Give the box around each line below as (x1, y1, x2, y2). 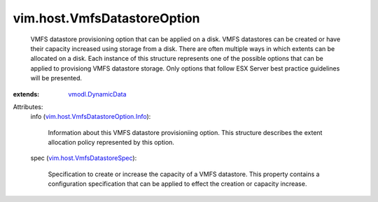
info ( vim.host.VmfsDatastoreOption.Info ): (30, 113, 151, 121)
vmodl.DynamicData (68, 89, 127, 98)
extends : (13, 89, 40, 98)
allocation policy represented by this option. (48, 138, 175, 147)
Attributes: (13, 102, 43, 111)
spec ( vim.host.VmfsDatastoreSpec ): (30, 154, 137, 162)
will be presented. (30, 74, 83, 82)
